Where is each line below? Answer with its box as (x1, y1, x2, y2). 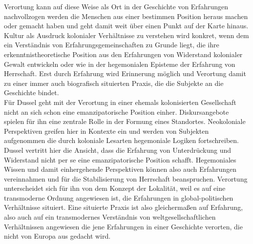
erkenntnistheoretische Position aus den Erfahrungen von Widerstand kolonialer (4, 49, 243, 59)
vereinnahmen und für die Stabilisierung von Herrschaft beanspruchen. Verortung (4, 173, 248, 183)
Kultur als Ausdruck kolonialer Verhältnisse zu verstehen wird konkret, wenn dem (4, 30, 249, 40)
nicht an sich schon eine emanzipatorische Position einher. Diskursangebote (4, 106, 229, 117)
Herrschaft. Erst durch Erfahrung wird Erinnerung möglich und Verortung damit (4, 68, 246, 79)
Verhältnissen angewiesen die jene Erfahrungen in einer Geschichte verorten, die (4, 221, 243, 231)
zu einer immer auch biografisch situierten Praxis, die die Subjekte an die (4, 78, 224, 88)
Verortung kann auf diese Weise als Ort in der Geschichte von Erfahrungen (4, 1, 228, 11)
